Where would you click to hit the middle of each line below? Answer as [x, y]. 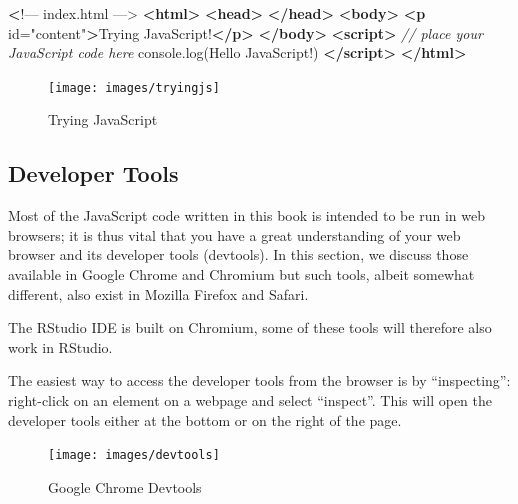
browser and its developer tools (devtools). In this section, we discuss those [238, 254]
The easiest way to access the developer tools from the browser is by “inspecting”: [259, 380]
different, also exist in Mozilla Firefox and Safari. [158, 293]
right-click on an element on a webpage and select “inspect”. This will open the [250, 399]
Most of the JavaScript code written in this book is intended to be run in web [246, 215]
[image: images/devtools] [134, 455]
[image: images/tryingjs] [134, 87]
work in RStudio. [60, 346]
